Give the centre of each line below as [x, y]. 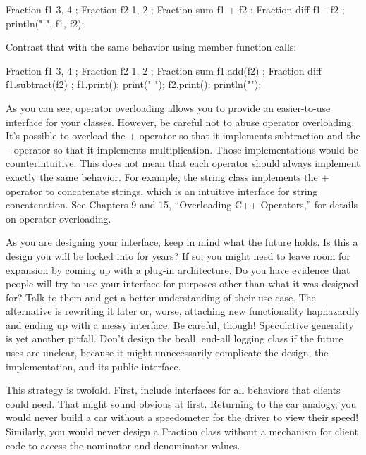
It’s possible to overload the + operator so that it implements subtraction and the [183, 136]
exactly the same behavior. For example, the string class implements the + [167, 176]
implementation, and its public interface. [93, 366]
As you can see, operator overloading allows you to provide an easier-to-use [168, 107]
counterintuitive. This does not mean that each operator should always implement [183, 163]
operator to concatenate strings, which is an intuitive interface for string [162, 191]
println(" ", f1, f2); [45, 23]
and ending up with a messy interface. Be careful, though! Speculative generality [180, 324]
